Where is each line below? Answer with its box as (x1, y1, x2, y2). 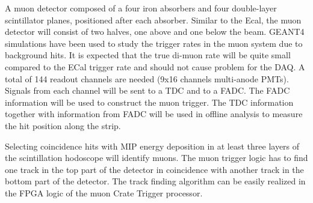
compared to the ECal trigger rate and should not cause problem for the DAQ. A (5, 60, 305, 73)
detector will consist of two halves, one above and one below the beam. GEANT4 (5, 25, 305, 38)
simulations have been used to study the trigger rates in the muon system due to (5, 37, 303, 49)
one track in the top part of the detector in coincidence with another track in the (5, 163, 304, 175)
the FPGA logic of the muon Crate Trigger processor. (5, 186, 203, 199)
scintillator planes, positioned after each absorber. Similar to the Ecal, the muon (5, 13, 302, 26)
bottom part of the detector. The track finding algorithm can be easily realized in (5, 175, 306, 187)
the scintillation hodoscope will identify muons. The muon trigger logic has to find (5, 151, 308, 164)
